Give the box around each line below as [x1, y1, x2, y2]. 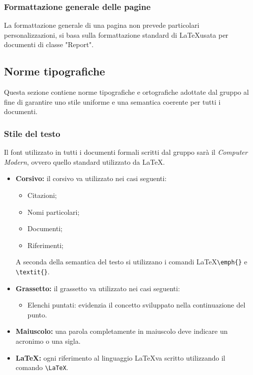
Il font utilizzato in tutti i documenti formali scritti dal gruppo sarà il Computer [4, 147, 248, 157]
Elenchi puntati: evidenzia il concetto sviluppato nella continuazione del [27, 300, 246, 310]
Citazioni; [27, 189, 57, 200]
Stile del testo [4, 127, 60, 139]
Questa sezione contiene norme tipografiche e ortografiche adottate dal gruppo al [4, 87, 249, 97]
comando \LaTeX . [15, 362, 68, 373]
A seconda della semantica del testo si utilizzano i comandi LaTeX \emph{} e [15, 256, 248, 267]
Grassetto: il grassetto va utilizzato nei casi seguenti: [15, 283, 180, 293]
